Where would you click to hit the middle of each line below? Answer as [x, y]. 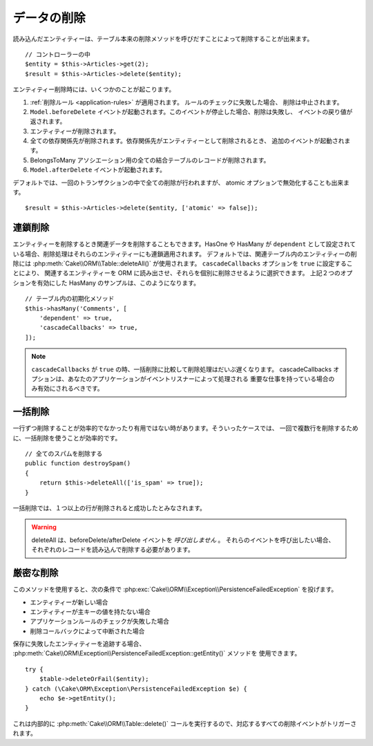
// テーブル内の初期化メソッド [70, 299]
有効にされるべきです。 [70, 389]
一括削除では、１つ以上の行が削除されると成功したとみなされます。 [109, 508]
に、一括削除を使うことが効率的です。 [67, 438]
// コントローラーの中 [58, 54]
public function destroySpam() [78, 464]
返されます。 [48, 122]
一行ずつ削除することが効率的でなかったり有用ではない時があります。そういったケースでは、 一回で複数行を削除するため [185, 428]
